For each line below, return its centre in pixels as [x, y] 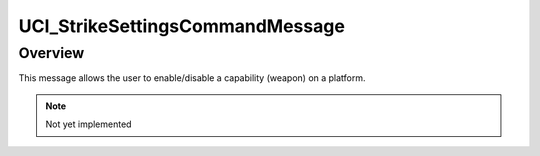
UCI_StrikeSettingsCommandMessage [181, 26]
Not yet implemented [88, 124]
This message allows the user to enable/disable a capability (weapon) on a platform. [192, 78]
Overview [51, 53]
